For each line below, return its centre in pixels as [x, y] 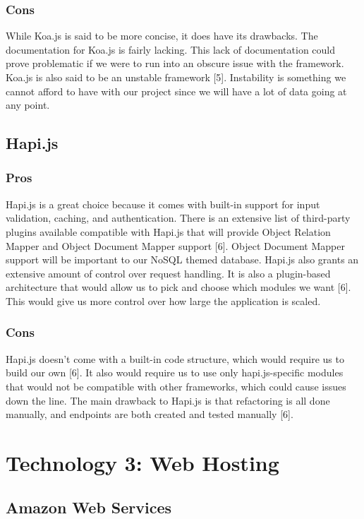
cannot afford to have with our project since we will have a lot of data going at [176, 91]
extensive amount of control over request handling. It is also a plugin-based [168, 273]
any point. [28, 105]
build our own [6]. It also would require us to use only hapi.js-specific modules [175, 372]
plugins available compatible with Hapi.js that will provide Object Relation [168, 231]
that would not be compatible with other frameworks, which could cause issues [176, 386]
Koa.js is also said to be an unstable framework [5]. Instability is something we [176, 77]
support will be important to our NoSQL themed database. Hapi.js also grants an [182, 259]
